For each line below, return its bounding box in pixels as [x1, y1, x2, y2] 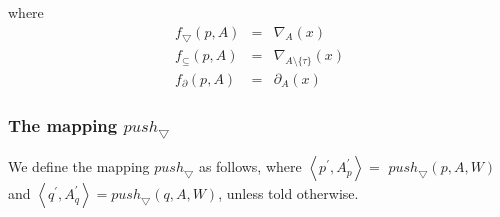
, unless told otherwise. [218, 183, 359, 204]
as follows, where [198, 156, 302, 177]
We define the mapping [8, 156, 150, 177]
